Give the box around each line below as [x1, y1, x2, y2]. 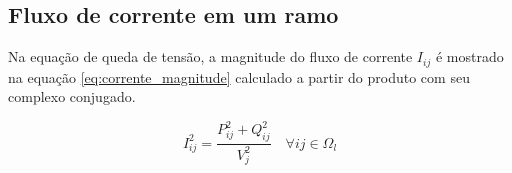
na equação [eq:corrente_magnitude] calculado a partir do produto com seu [8, 66, 470, 87]
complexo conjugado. [8, 86, 136, 107]
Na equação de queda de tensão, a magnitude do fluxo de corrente [8, 46, 413, 67]
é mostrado [435, 46, 504, 67]
